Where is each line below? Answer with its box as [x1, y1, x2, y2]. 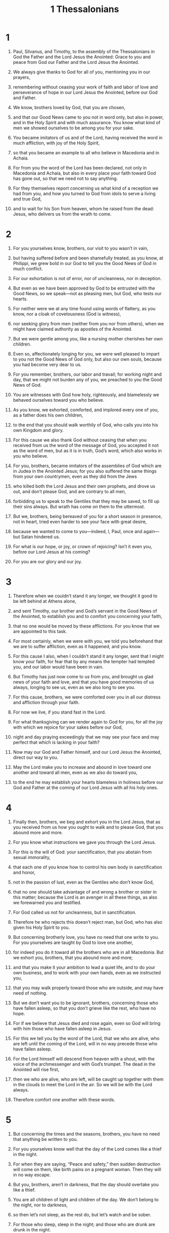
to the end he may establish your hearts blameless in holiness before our [13, 779, 163, 785]
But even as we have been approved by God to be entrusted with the [13, 285, 155, 291]
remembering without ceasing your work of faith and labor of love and [13, 84, 158, 90]
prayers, [13, 74, 31, 80]
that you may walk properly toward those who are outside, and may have [13, 985, 163, 991]
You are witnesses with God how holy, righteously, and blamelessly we [13, 391, 159, 398]
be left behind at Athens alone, [13, 598, 77, 604]
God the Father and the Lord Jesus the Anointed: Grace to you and [13, 54, 151, 60]
